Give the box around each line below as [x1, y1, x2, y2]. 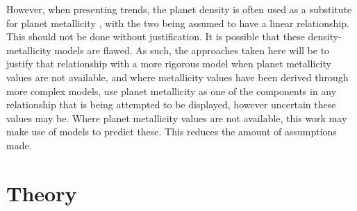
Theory [6, 178, 77, 207]
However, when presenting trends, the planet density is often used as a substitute [6, 2, 352, 16]
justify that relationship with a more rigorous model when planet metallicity [6, 56, 331, 71]
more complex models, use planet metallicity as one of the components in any [6, 83, 337, 98]
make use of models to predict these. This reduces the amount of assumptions [6, 124, 337, 139]
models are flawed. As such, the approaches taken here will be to [54, 42, 330, 57]
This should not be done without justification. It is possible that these [6, 29, 305, 44]
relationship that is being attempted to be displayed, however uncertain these [6, 97, 336, 112]
